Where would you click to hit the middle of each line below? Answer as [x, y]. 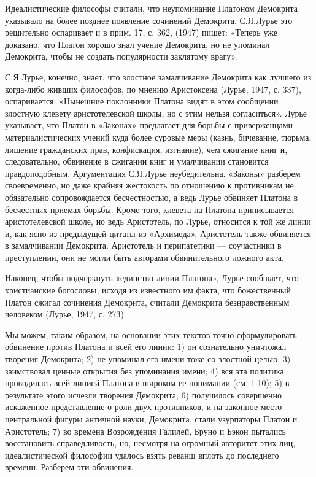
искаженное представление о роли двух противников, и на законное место [144, 407]
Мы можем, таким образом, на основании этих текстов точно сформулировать [151, 334]
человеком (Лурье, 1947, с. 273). [66, 314]
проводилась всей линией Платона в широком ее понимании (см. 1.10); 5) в [147, 383]
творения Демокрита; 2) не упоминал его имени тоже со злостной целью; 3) [148, 359]
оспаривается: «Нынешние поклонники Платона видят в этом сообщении [142, 101]
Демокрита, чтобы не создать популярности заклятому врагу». [121, 56]
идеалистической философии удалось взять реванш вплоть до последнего [142, 455]
